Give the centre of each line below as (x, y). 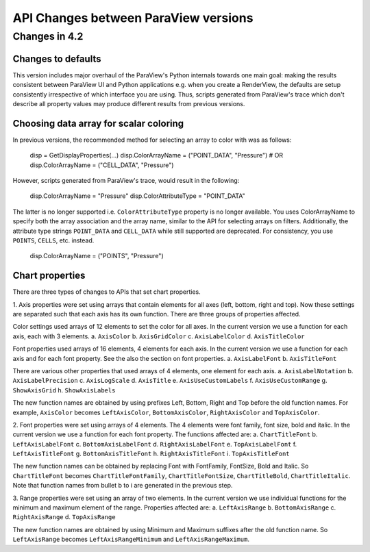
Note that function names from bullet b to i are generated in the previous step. (123, 486)
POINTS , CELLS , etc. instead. (53, 240)
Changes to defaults (57, 59)
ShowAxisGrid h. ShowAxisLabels (64, 390)
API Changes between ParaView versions (133, 18)
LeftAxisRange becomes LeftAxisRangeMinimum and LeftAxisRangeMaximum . (131, 539)
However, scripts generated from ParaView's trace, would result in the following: (126, 180)
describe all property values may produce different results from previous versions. (129, 103)
